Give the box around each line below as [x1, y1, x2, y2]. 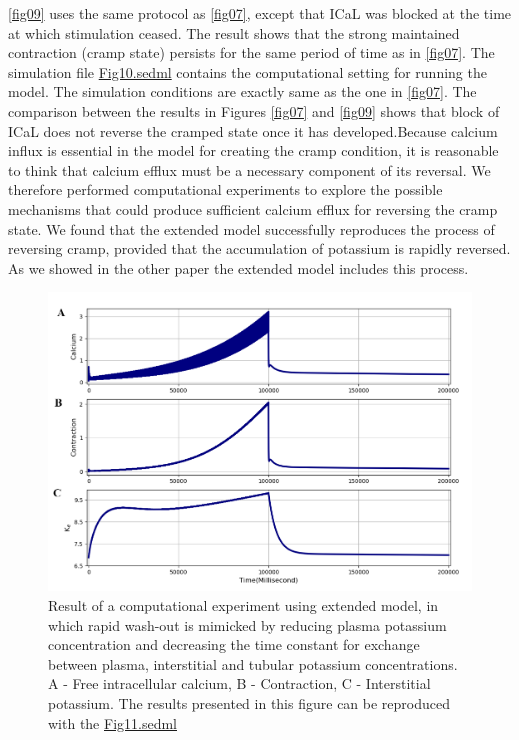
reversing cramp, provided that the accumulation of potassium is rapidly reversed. [8, 238, 511, 259]
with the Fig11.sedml [48, 712, 177, 733]
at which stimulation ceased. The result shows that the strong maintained [8, 22, 460, 43]
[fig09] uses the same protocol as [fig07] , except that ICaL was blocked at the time [8, 3, 512, 23]
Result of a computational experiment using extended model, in [48, 595, 439, 616]
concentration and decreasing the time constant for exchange [48, 634, 420, 655]
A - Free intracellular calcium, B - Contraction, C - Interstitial [48, 673, 431, 694]
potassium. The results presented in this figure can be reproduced [48, 693, 450, 714]
